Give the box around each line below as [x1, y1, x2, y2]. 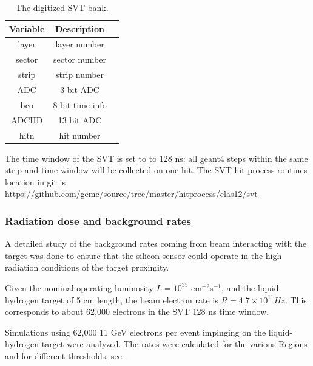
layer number [55, 38, 104, 50]
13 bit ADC [58, 113, 102, 126]
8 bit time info [53, 98, 107, 111]
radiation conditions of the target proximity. [5, 261, 169, 274]
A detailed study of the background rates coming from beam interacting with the [5, 237, 307, 250]
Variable [9, 22, 45, 35]
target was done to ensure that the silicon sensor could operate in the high [5, 249, 282, 261]
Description [55, 22, 105, 35]
